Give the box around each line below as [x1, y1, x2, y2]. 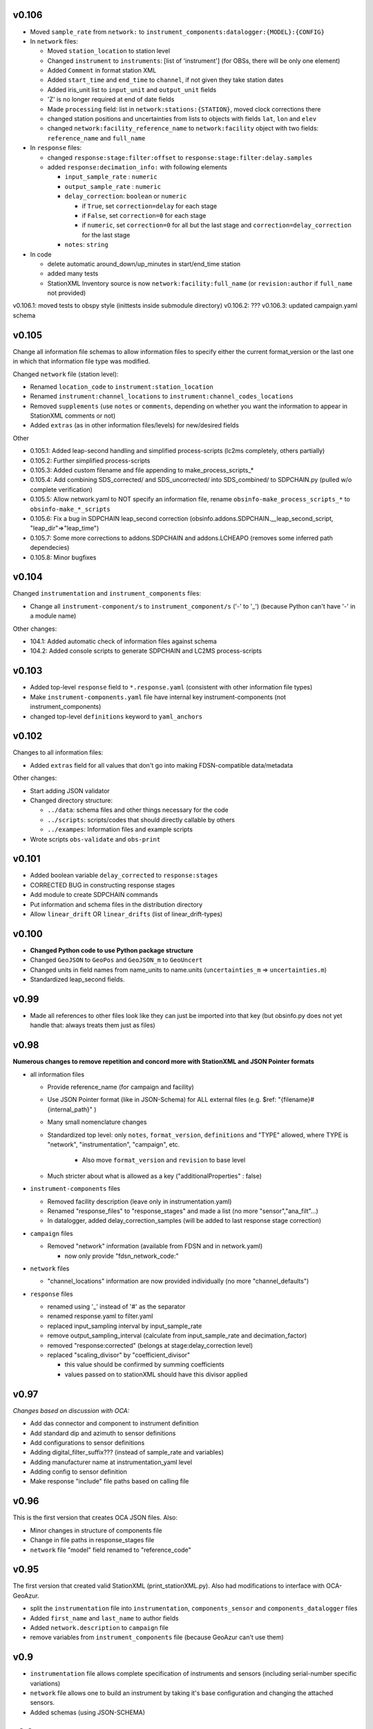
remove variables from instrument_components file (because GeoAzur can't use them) [30, 1633, 285, 1642]
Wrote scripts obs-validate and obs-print [30, 835, 161, 843]
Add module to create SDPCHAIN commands [30, 891, 158, 899]
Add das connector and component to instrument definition [30, 1419, 199, 1427]
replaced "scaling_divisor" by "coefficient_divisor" [47, 1351, 191, 1359]
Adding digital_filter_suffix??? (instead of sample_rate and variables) [30, 1448, 224, 1457]
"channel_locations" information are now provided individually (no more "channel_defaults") [47, 1277, 309, 1286]
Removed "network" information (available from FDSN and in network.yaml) [47, 1242, 263, 1250]
